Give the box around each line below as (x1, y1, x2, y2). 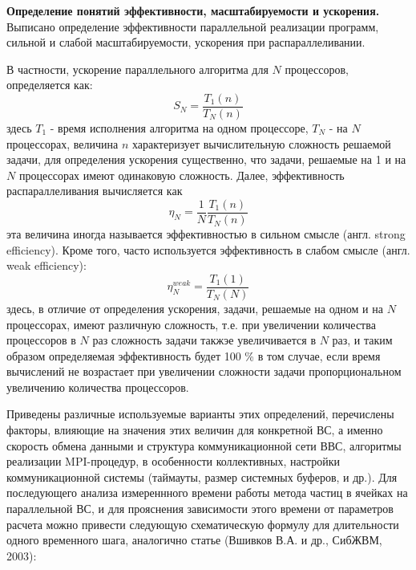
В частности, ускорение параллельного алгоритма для (6, 60, 269, 77)
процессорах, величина (6, 135, 119, 152)
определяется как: (6, 76, 93, 93)
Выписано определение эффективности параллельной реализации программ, (6, 18, 379, 35)
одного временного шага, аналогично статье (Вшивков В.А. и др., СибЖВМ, (6, 531, 382, 548)
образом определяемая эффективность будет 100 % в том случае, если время (6, 347, 381, 364)
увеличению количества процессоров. (6, 378, 189, 395)
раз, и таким (332, 332, 393, 348)
